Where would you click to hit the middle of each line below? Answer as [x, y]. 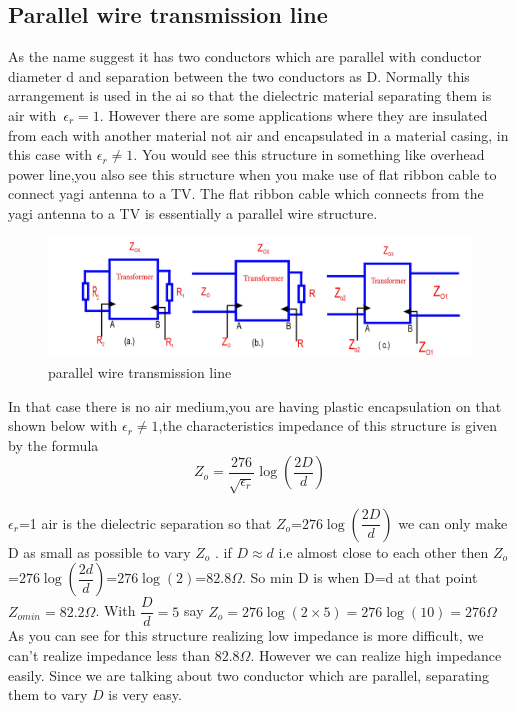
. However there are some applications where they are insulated [293, 114]
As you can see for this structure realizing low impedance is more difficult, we [246, 635]
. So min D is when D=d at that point [359, 577]
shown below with [63, 425]
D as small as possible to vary [99, 551]
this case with [50, 154]
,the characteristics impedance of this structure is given [328, 425]
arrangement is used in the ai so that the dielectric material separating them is [250, 95]
